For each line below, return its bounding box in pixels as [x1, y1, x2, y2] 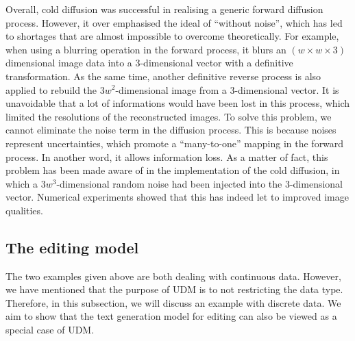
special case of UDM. [5, 323, 95, 337]
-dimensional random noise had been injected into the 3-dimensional [56, 176, 343, 190]
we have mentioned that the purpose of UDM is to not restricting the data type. [5, 282, 343, 296]
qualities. [5, 203, 43, 217]
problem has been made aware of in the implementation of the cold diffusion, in [5, 163, 340, 177]
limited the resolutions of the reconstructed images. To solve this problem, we [5, 109, 332, 123]
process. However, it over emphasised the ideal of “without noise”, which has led [5, 15, 343, 29]
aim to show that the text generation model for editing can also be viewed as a [5, 309, 337, 323]
